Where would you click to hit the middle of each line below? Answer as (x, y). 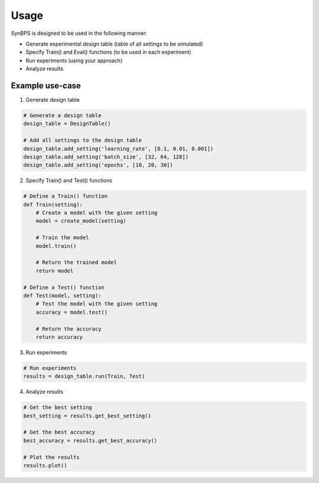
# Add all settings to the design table (82, 140)
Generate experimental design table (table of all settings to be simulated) (114, 44)
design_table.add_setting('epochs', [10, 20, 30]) (98, 165)
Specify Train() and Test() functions (69, 181)
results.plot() (45, 466)
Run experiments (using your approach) (74, 60)
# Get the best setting (58, 408)
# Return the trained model (77, 263)
